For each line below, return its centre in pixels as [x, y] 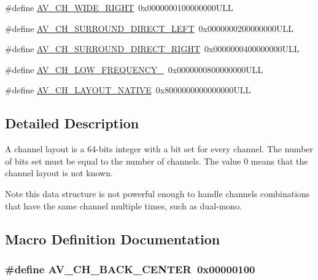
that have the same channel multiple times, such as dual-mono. [124, 205]
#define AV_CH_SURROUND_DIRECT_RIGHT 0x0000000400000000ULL [152, 49]
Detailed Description [72, 123]
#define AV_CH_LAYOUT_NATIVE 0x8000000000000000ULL [128, 90]
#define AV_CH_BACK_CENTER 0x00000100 [130, 269]
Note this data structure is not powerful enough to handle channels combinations [157, 193]
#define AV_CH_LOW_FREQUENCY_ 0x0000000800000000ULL [134, 69]
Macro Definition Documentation [113, 239]
